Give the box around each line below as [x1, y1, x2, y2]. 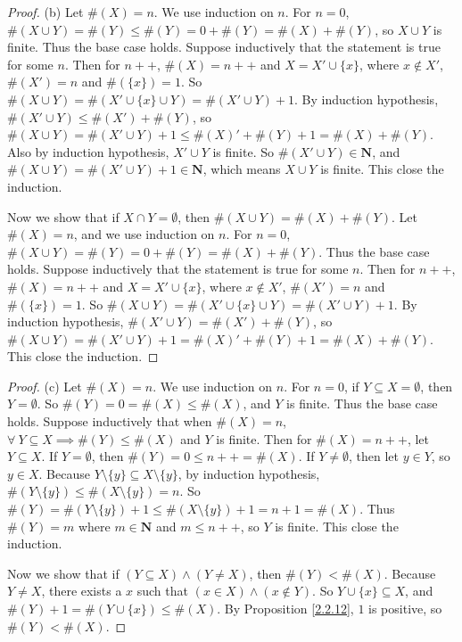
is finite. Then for [216, 429, 312, 448]
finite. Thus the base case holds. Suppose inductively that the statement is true [7, 37, 441, 56]
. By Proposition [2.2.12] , [217, 599, 354, 617]
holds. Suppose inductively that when [7, 412, 212, 431]
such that [136, 581, 188, 600]
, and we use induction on [73, 225, 215, 243]
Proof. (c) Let [7, 376, 82, 395]
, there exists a [41, 581, 122, 600]
